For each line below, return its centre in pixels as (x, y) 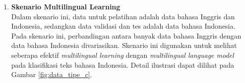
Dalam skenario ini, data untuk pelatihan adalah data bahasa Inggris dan (123, 16)
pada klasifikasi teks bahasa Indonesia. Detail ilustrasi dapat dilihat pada (123, 64)
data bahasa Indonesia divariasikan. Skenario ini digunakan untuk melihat (124, 45)
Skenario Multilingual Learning (66, 6)
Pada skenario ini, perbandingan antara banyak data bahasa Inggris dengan (126, 35)
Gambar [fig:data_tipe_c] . (52, 74)
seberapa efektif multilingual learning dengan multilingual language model (122, 55)
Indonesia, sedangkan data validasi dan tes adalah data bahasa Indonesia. (123, 26)
